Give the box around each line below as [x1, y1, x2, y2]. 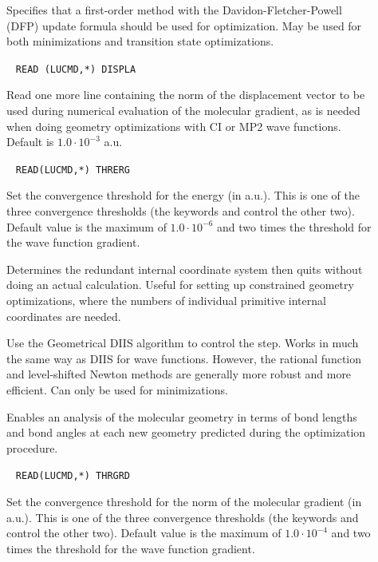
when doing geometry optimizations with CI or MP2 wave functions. [6, 117, 341, 134]
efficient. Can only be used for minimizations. [6, 382, 228, 398]
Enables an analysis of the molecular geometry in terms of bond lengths [6, 408, 357, 425]
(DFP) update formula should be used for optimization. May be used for [6, 17, 362, 34]
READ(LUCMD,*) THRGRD [15, 470, 131, 482]
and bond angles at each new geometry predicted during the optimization [6, 424, 366, 441]
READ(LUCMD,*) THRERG [15, 164, 131, 176]
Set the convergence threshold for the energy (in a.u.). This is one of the [6, 187, 360, 204]
